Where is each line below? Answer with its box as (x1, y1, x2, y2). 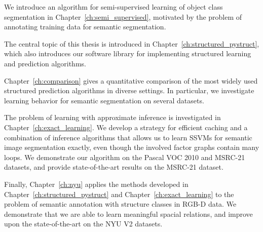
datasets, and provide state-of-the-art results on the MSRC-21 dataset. (4, 162, 223, 172)
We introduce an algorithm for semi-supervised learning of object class (4, 2, 223, 12)
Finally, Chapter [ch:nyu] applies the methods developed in (4, 178, 189, 189)
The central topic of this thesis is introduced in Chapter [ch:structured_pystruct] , (4, 38, 259, 49)
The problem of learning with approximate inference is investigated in (4, 112, 221, 123)
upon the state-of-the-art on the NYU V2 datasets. (4, 218, 163, 229)
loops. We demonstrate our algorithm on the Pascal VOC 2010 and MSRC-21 (4, 151, 245, 162)
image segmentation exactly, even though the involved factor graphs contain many (4, 142, 259, 152)
